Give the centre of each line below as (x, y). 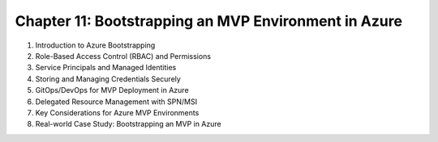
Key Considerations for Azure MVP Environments (117, 112)
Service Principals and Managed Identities (106, 68)
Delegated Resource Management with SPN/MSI (116, 102)
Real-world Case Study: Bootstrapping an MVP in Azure (129, 124)
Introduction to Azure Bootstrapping (95, 45)
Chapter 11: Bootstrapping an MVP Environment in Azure (209, 21)
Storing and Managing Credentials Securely (108, 79)
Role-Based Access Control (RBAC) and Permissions (123, 56)
